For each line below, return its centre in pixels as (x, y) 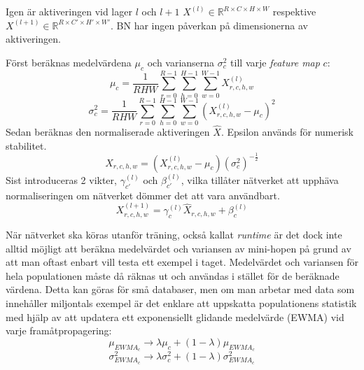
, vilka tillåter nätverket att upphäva (260, 180)
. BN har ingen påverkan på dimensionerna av (209, 25)
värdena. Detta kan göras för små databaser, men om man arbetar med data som (180, 289)
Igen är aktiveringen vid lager (69, 11)
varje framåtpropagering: (59, 330)
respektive (294, 11)
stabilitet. (26, 145)
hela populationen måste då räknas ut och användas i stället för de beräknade (173, 275)
